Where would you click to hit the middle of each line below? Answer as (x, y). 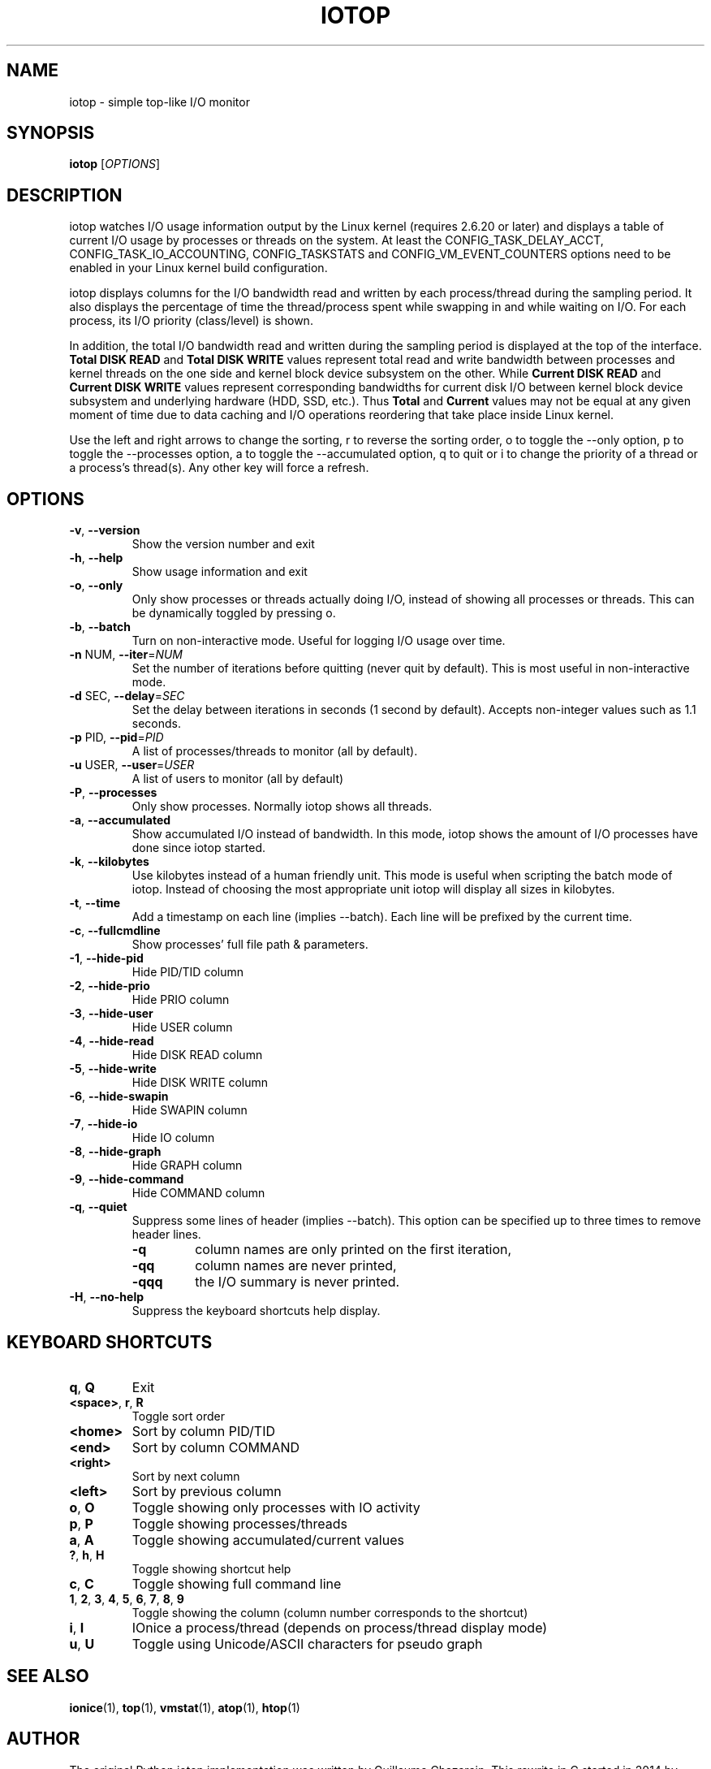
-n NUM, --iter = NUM (126, 655)
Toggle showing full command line (237, 1583)
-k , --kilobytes (109, 862)
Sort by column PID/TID (204, 1431)
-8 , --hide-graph (115, 1152)
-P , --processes (113, 793)
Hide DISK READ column (197, 1055)
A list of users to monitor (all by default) (238, 779)
